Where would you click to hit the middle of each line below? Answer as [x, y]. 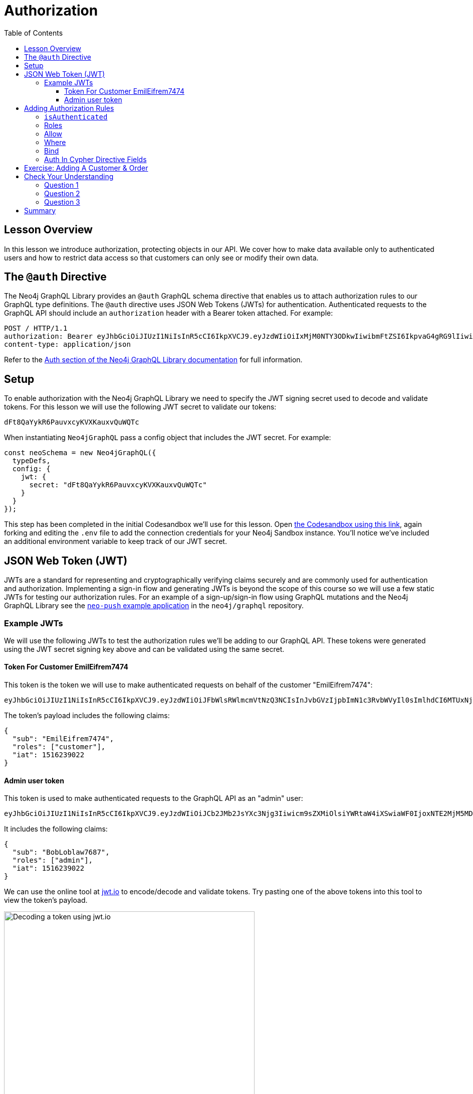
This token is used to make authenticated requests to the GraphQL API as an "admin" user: [154, 798]
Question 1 [61, 185]
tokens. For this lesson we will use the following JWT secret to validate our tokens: [140, 407]
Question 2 [62, 193]
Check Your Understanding [69, 176]
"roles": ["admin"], [53, 860]
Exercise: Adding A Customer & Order [86, 168]
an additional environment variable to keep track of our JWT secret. [115, 541]
